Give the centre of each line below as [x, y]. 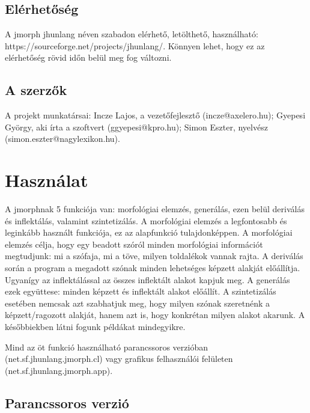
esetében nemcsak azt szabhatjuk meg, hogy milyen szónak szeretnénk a [137, 303]
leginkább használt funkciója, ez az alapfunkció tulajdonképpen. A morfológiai [149, 232]
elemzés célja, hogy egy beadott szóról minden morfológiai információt [134, 244]
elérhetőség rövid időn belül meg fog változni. [88, 57]
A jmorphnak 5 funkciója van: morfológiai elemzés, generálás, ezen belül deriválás [155, 209]
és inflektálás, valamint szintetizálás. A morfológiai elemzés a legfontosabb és [146, 220]
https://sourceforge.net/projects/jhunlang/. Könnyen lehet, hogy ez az [135, 45]
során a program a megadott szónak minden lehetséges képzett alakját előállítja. [153, 268]
